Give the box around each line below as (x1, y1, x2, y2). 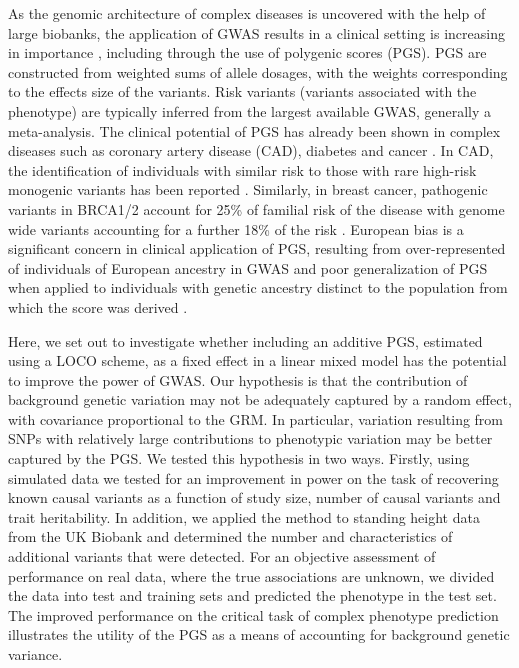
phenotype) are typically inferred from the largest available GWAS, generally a (8, 100, 492, 121)
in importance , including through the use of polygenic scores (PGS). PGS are (8, 42, 487, 63)
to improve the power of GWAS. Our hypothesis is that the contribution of (8, 369, 468, 390)
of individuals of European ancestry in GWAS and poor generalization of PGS (8, 257, 488, 278)
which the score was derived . (8, 296, 188, 317)
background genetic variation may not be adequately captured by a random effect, (8, 389, 512, 410)
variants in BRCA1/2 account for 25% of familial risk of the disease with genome (8, 198, 505, 219)
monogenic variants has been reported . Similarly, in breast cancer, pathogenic (8, 179, 488, 200)
